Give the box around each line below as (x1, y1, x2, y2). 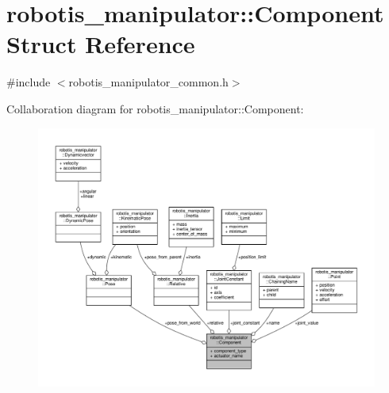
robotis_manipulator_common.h (68, 74, 229, 90)
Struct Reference (6, 28, 195, 60)
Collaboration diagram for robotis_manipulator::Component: (6, 100, 304, 116)
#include (6, 74, 51, 90)
